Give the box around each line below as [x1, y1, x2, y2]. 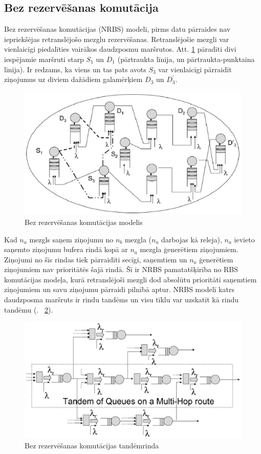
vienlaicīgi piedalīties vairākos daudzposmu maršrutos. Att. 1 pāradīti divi [4, 44, 236, 54]
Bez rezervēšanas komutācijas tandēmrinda [25, 440, 159, 450]
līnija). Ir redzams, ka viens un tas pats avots [4, 64, 146, 74]
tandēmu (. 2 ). [4, 304, 53, 315]
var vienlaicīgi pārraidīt [158, 64, 232, 74]
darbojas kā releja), [161, 234, 222, 244]
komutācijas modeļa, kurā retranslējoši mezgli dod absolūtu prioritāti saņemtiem [4, 274, 257, 284]
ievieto [234, 234, 255, 244]
